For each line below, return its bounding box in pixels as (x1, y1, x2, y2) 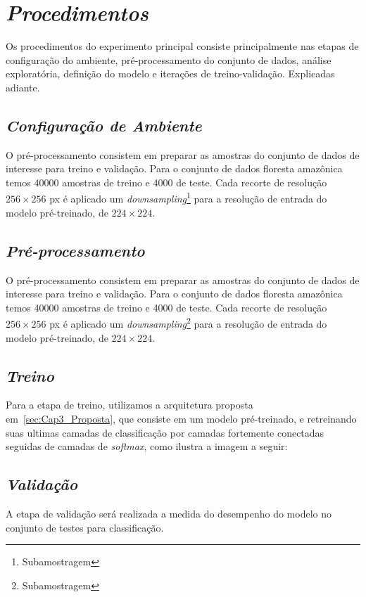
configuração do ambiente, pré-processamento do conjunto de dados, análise (6, 52, 332, 67)
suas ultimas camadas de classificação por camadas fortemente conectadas (6, 425, 324, 439)
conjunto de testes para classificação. (6, 520, 164, 534)
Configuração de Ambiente (6, 114, 202, 136)
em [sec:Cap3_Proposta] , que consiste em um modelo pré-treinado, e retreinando (6, 411, 357, 425)
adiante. (6, 79, 40, 94)
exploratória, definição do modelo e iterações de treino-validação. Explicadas (6, 66, 335, 81)
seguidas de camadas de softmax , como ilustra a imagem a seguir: (6, 439, 288, 454)
